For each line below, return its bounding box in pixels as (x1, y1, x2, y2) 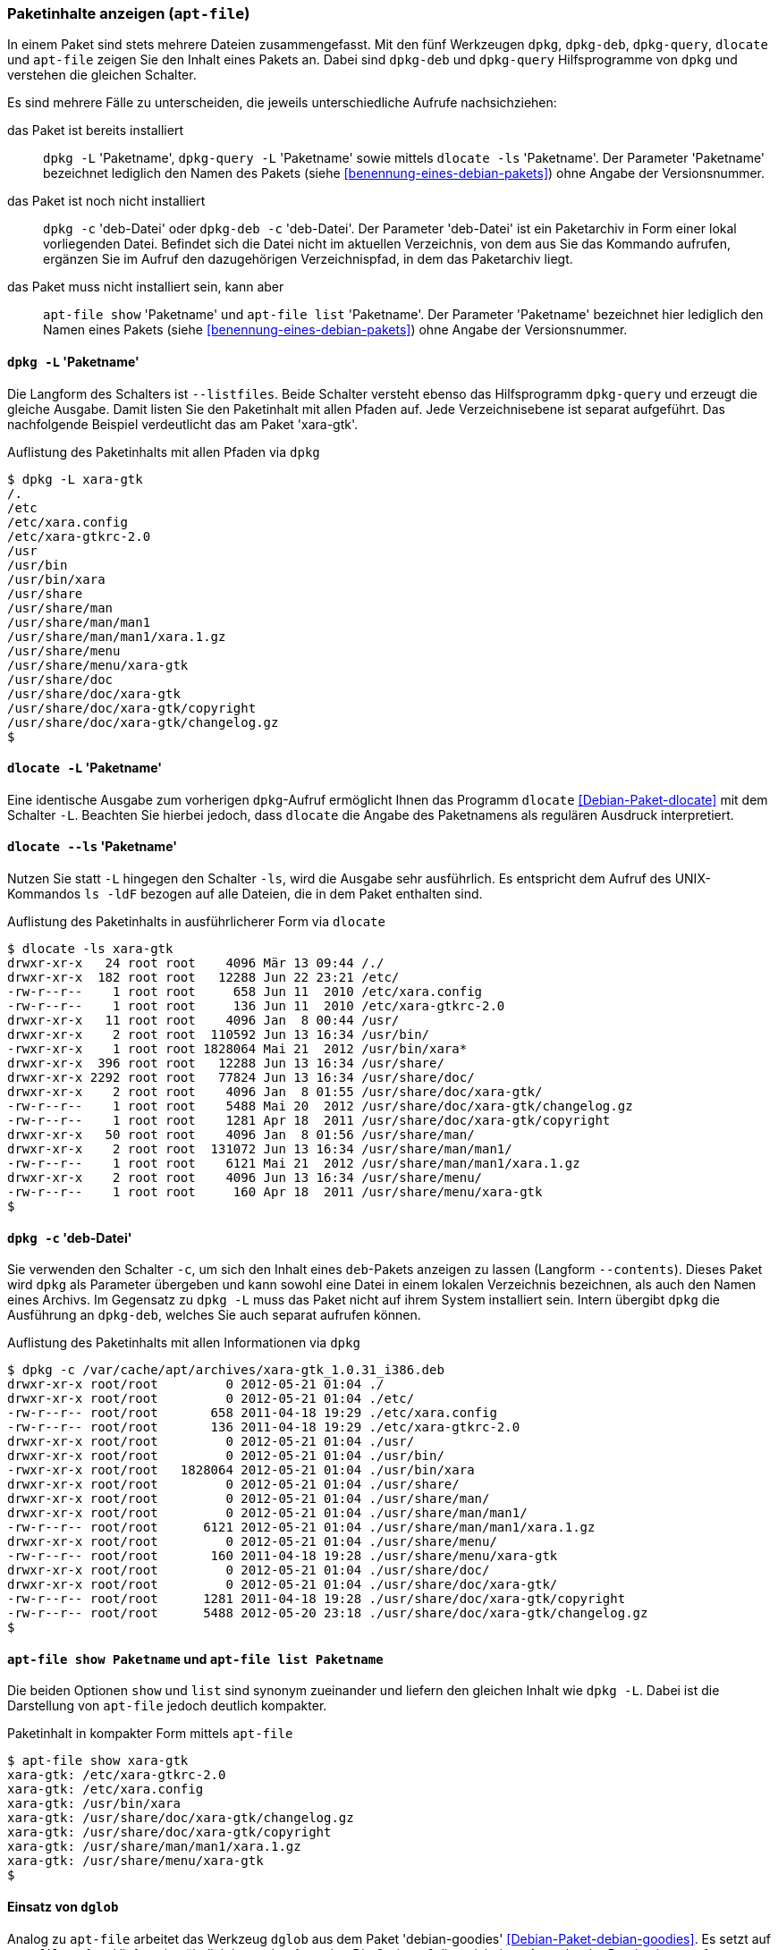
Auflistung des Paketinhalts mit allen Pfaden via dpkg (7, 443, 320, 460)
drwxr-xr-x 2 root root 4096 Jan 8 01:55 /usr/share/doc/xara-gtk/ (7, 1085, 543, 1100)
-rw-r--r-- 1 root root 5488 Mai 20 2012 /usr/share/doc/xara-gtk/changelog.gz (7, 1099, 633, 1114)
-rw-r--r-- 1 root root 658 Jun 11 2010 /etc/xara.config (7, 984, 483, 1000)
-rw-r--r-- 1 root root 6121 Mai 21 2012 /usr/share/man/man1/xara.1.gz (7, 1156, 580, 1171)
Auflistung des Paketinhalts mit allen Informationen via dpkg (7, 1335, 360, 1351)
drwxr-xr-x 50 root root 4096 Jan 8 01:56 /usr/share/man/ (7, 1127, 475, 1143)
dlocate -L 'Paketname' (7, 760, 163, 776)
